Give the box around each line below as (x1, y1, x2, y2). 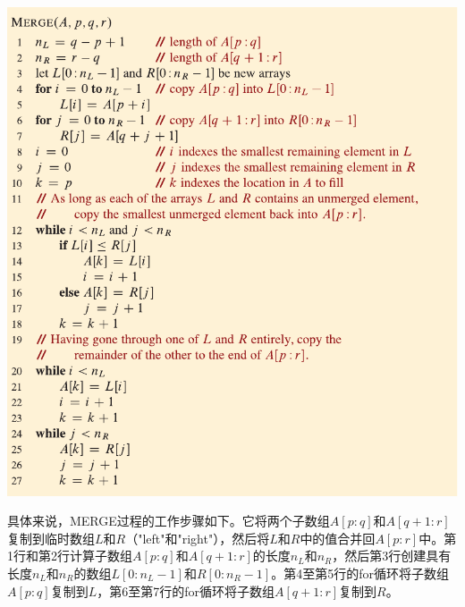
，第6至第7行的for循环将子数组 (97, 581, 275, 600)
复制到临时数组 (7, 528, 95, 547)
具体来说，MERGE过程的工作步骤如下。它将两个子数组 (7, 511, 330, 530)
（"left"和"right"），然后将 (125, 528, 270, 547)
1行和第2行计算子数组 (7, 546, 132, 565)
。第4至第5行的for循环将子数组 (271, 564, 449, 583)
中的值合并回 (300, 528, 376, 547)
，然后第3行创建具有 (332, 546, 452, 565)
